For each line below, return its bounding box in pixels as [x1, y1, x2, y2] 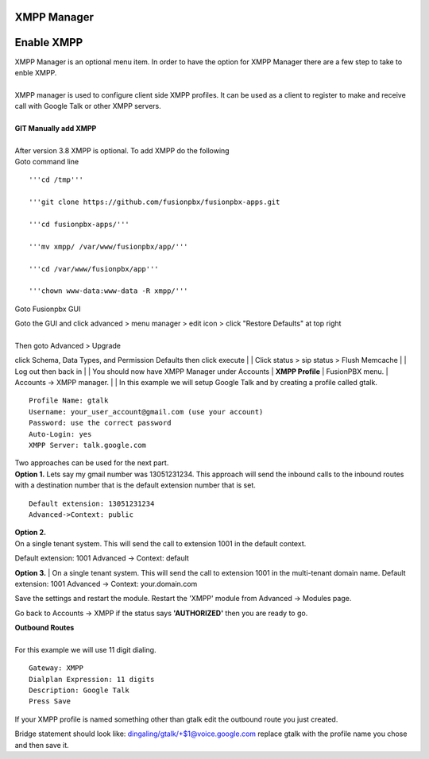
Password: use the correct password [29, 418, 172, 428]
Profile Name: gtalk [29, 396, 109, 405]
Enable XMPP [14, 36, 83, 49]
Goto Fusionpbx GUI [14, 304, 81, 314]
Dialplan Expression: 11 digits [29, 675, 155, 684]
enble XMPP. [14, 67, 57, 77]
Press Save [29, 697, 71, 706]
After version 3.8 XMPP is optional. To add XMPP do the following [14, 145, 230, 155]
